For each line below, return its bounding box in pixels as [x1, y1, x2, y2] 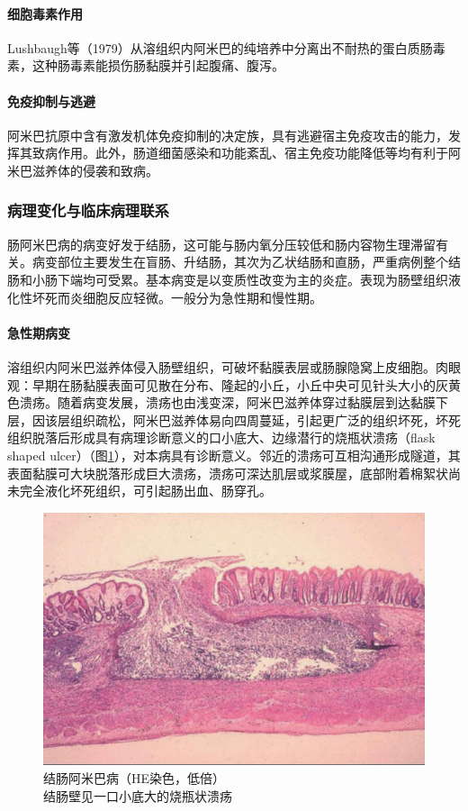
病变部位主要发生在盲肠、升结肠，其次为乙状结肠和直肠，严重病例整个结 [31, 252, 461, 271]
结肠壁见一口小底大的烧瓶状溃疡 [43, 786, 232, 805]
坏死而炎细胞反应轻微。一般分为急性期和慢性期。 [31, 287, 322, 306]
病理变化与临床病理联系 [7, 199, 169, 222]
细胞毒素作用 [7, 4, 83, 23]
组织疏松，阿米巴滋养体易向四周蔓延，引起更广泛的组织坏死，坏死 [69, 410, 461, 429]
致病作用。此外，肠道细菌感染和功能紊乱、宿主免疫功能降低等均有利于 [31, 143, 448, 162]
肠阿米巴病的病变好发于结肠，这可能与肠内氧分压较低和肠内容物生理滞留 [7, 234, 436, 253]
